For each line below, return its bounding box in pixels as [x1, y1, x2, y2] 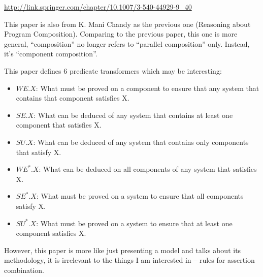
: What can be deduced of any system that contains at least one [34, 109, 233, 120]
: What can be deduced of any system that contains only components [33, 136, 249, 147]
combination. [4, 264, 44, 275]
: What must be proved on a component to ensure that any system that [36, 82, 259, 93]
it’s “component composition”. [4, 48, 97, 59]
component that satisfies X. [16, 119, 102, 130]
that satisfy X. [16, 146, 61, 157]
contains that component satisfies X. [16, 93, 129, 103]
